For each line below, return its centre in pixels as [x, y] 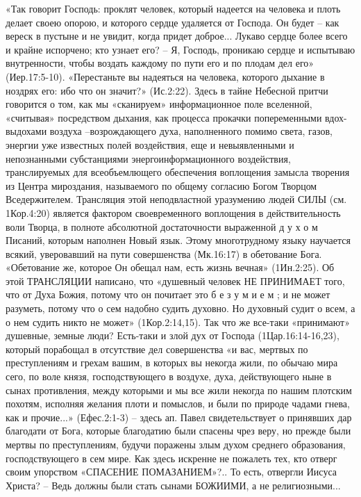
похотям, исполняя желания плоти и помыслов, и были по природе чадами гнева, [178, 404]
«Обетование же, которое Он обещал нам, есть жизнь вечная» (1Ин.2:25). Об [170, 267]
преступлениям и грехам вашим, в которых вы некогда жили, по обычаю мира [172, 362]
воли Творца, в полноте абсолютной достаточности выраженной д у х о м [162, 226]
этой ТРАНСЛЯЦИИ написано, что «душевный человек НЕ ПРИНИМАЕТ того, [175, 280]
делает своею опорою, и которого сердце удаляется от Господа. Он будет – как [173, 22]
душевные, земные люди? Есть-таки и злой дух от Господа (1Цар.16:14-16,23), [173, 335]
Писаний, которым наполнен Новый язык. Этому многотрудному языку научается [178, 240]
